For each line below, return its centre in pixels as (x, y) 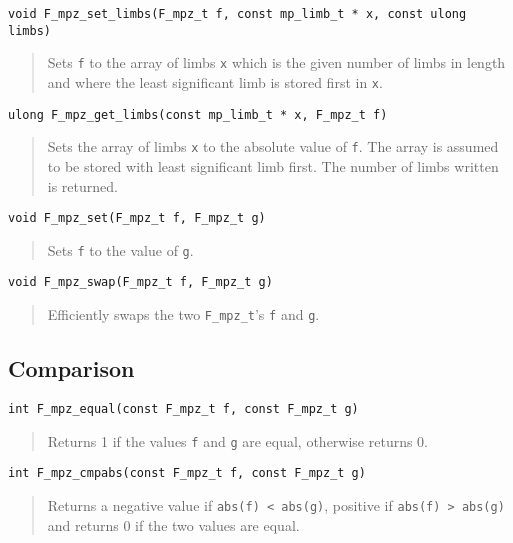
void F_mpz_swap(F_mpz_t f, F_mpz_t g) (140, 282)
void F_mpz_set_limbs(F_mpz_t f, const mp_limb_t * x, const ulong (237, 14)
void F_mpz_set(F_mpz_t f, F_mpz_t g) (137, 218)
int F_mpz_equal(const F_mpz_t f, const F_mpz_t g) (183, 408)
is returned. (82, 185)
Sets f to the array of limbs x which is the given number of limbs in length (276, 62)
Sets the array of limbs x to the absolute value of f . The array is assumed (273, 146)
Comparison (71, 368)
